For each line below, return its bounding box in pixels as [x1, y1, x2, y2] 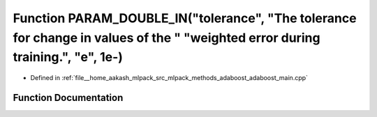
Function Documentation [13, 91, 124, 104]
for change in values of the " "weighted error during [13, 30, 320, 45]
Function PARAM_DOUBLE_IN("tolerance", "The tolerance [13, 10, 357, 26]
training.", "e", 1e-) [13, 49, 124, 65]
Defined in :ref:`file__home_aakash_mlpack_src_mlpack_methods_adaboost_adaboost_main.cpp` [30, 74, 309, 82]
